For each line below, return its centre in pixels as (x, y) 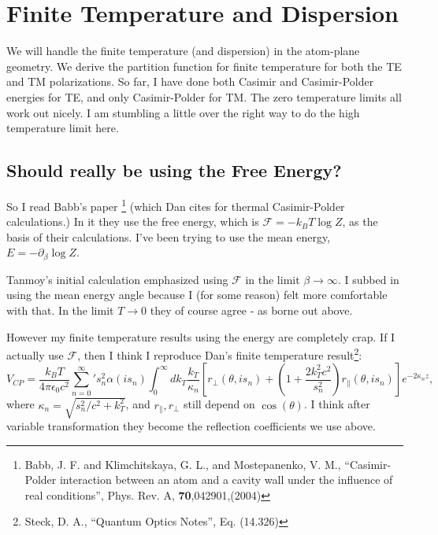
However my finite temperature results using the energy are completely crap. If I (201, 336)
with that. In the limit (60, 310)
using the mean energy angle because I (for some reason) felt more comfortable (197, 295)
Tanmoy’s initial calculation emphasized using (117, 279)
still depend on (219, 404)
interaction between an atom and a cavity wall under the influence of (226, 480)
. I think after (337, 404)
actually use (35, 354)
